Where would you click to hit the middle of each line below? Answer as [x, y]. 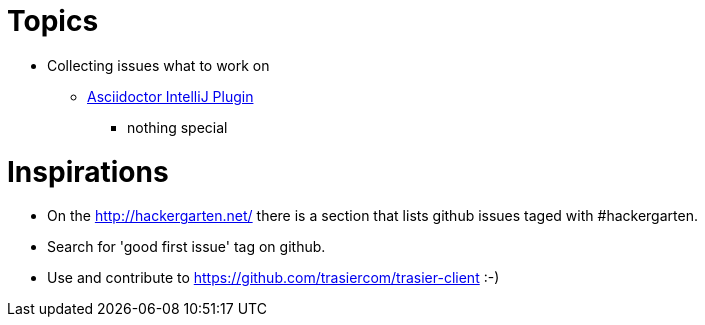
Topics [53, 21]
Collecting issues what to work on [158, 65]
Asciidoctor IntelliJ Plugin [170, 96]
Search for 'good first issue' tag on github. [186, 247]
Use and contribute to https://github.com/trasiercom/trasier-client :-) [273, 278]
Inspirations [88, 171]
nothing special [177, 127]
